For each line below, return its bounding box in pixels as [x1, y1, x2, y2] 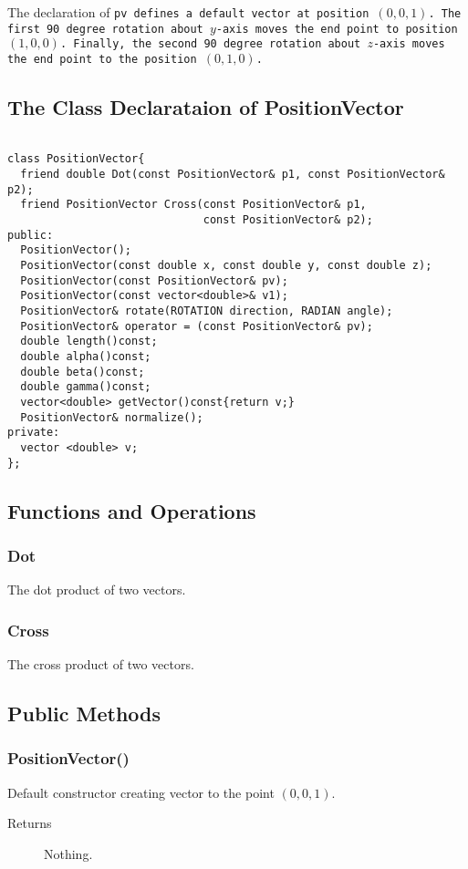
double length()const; [20, 335, 158, 348]
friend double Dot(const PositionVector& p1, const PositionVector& [20, 168, 445, 181]
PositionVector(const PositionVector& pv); [20, 274, 288, 287]
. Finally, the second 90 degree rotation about [59, 37, 361, 51]
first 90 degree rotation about [7, 22, 203, 36]
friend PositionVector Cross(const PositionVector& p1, [20, 198, 367, 212]
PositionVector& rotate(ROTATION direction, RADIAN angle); [20, 305, 393, 318]
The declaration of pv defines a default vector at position [7, 3, 369, 21]
